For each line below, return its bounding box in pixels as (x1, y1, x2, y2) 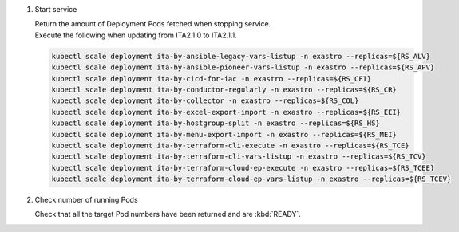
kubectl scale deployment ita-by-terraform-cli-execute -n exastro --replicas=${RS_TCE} (51, 140, 410, 150)
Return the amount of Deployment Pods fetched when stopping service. (34, 19, 271, 29)
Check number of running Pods (34, 195, 139, 205)
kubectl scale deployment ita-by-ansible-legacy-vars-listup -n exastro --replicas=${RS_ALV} (51, 52, 431, 61)
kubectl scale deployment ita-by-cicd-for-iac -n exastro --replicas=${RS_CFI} (51, 74, 372, 83)
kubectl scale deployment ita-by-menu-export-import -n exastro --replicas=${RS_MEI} (51, 130, 397, 139)
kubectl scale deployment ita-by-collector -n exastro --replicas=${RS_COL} (51, 96, 359, 105)
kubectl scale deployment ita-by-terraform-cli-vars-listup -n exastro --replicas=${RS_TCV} (51, 152, 426, 161)
